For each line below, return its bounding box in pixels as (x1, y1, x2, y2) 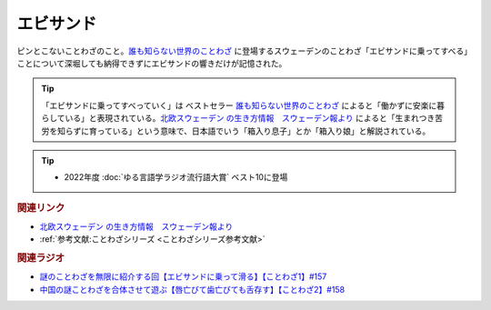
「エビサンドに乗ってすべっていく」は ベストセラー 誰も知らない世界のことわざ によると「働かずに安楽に (41, 100, 437, 111)
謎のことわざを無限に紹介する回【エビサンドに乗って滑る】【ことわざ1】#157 (39, 271, 327, 282)
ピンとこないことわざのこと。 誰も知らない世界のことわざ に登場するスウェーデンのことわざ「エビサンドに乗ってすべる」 (16, 45, 468, 56)
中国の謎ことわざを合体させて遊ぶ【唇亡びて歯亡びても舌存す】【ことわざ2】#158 (39, 284, 346, 295)
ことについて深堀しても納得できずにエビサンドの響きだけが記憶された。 (16, 57, 287, 68)
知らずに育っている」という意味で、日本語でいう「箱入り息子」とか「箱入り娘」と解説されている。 (56, 125, 431, 136)
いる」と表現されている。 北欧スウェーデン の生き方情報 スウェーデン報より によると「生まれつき (65, 113, 436, 124)
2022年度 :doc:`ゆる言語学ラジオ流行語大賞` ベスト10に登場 (64, 172, 288, 183)
